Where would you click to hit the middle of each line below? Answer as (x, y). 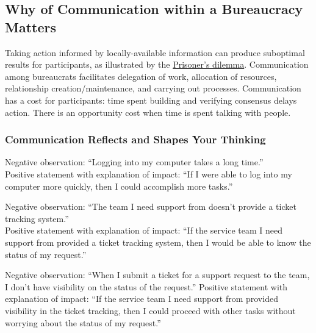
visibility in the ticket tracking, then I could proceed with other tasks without (150, 310)
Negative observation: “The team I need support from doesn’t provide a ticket (151, 206)
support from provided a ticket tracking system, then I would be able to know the (158, 242)
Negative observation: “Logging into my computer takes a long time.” (134, 162)
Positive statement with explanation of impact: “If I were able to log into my (149, 174)
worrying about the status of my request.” (83, 322)
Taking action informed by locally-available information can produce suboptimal (155, 52)
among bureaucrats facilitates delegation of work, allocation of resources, (141, 76)
